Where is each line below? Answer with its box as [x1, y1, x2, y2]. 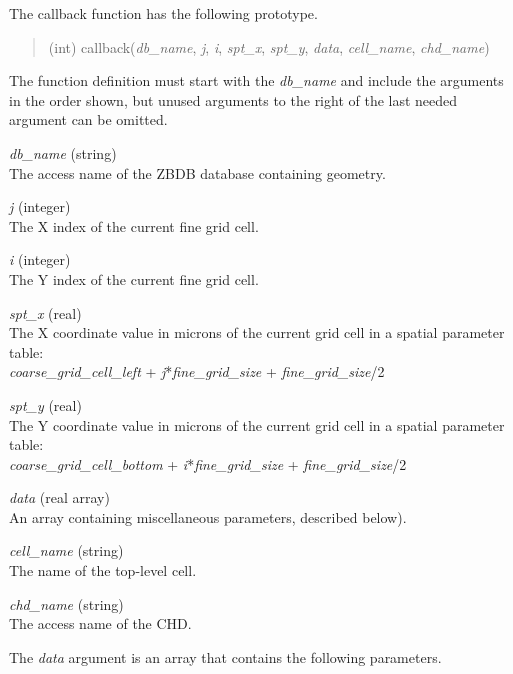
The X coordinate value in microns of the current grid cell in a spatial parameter [9, 322, 505, 343]
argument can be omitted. [9, 109, 168, 130]
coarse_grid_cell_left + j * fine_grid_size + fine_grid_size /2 [9, 361, 385, 382]
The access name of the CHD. [9, 613, 192, 634]
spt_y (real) [9, 394, 82, 415]
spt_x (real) [9, 302, 82, 323]
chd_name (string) [9, 593, 124, 614]
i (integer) [9, 249, 71, 270]
